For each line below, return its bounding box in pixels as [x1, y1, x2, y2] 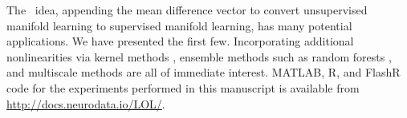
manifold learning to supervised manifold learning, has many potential [6, 17, 352, 33]
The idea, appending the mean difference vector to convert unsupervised [6, 2, 368, 18]
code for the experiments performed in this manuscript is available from [6, 79, 360, 96]
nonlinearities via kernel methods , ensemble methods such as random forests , [6, 48, 392, 65]
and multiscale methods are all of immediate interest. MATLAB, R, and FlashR [6, 64, 401, 81]
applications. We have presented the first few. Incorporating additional [6, 33, 354, 49]
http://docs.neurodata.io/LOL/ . [6, 95, 165, 112]
